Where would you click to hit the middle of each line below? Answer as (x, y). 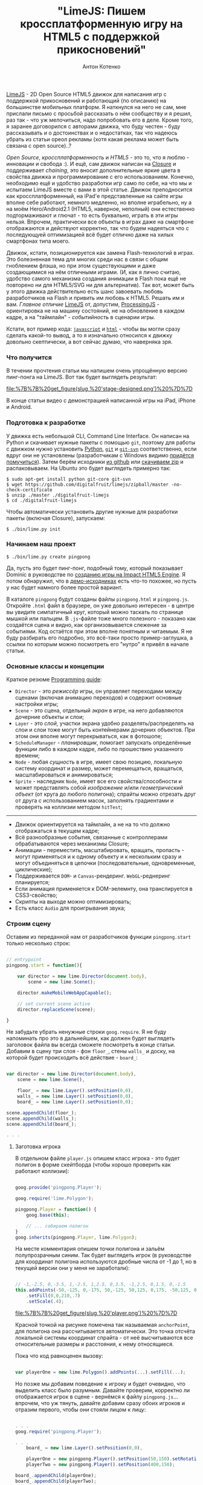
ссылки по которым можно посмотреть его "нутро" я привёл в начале (98, 644)
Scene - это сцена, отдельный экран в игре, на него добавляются (99, 710)
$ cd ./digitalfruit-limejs (42, 500)
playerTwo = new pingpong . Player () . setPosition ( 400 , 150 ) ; (101, 1465)
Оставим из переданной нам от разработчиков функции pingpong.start (99, 937)
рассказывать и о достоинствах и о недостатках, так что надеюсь (92, 133)
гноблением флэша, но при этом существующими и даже (81, 265)
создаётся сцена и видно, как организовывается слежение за (87, 624)
